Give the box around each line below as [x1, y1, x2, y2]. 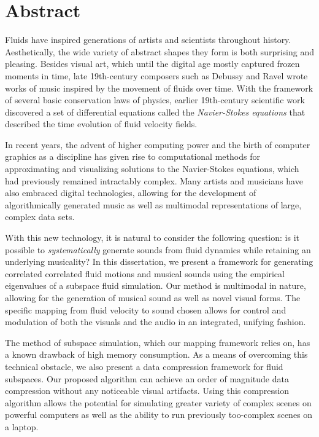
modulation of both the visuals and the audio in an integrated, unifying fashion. [5, 315, 306, 328]
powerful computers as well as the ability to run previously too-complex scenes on [5, 408, 313, 421]
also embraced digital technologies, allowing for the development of [5, 186, 256, 199]
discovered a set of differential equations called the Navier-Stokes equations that [5, 105, 306, 118]
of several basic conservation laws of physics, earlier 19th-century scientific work [5, 93, 305, 106]
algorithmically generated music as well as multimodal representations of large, [5, 198, 302, 211]
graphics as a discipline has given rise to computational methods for [5, 150, 260, 163]
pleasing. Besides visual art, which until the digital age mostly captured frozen [5, 57, 300, 70]
